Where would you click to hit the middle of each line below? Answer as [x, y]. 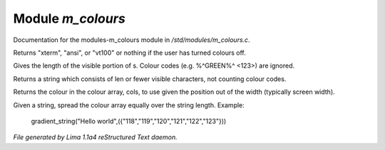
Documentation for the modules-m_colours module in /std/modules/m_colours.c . [132, 40]
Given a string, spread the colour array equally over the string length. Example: [129, 105]
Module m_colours [70, 18]
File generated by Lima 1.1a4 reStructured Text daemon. [95, 137]
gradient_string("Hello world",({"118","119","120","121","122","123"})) [129, 121]
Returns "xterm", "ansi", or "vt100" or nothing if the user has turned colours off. [129, 53]
